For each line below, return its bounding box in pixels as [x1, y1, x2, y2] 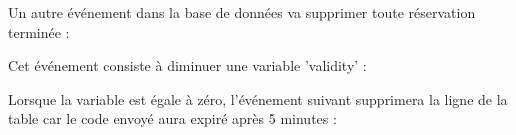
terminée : [8, 21, 70, 42]
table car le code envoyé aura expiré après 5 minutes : [8, 108, 337, 129]
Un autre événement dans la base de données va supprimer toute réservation [8, 2, 476, 22]
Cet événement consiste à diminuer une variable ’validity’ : [8, 55, 367, 76]
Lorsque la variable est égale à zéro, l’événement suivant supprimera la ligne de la [8, 88, 508, 109]
